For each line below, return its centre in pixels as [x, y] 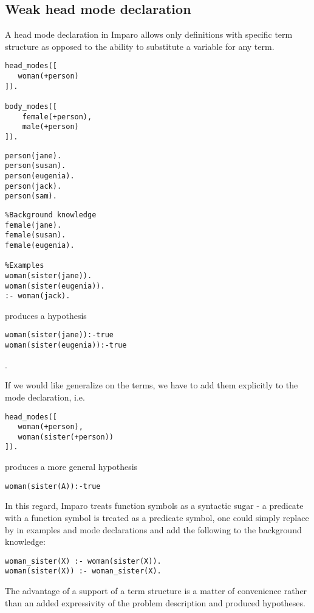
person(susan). [36, 166]
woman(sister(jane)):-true [59, 335]
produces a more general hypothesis [71, 467]
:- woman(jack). [38, 296]
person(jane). [33, 156]
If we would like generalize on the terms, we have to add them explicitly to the [152, 385]
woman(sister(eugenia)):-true [66, 345]
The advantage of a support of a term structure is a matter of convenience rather [156, 591]
